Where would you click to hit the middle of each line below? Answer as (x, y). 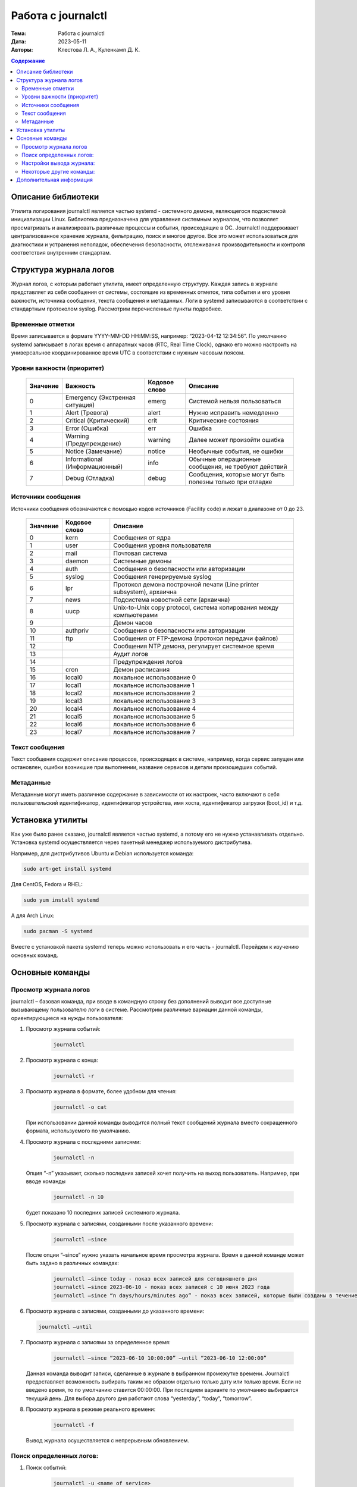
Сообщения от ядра (142, 538)
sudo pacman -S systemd (58, 931)
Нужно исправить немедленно (234, 412)
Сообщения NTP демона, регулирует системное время (194, 647)
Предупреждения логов (148, 662)
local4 (74, 709)
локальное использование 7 (154, 732)
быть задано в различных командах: (72, 1263)
